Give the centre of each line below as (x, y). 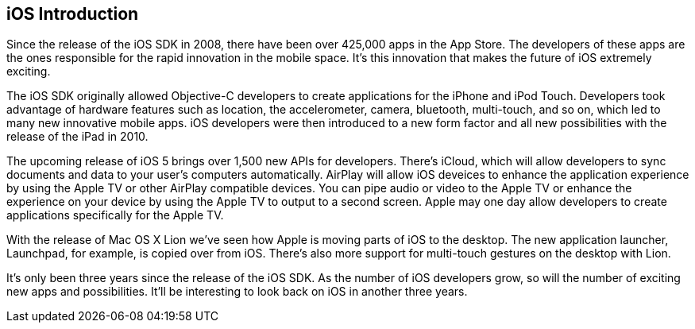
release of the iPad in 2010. (77, 137)
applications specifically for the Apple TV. (115, 215)
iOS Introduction (73, 14)
